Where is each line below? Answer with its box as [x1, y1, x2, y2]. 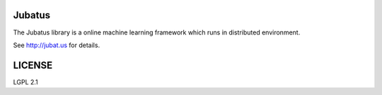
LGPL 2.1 [13, 77, 38, 86]
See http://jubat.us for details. [13, 41, 100, 49]
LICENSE [13, 59, 53, 71]
